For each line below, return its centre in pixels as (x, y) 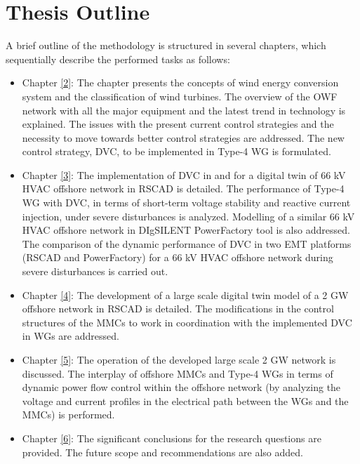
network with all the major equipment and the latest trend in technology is (184, 110)
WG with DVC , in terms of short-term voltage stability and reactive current (186, 203)
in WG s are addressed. (71, 336)
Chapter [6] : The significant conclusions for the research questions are (172, 438)
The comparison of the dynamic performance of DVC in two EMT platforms (187, 243)
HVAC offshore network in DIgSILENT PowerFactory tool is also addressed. (186, 230)
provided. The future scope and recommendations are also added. (162, 452)
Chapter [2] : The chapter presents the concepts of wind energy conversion (180, 82)
